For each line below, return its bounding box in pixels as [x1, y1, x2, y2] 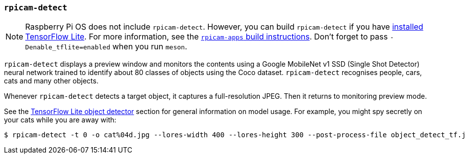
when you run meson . [112, 41, 188, 52]
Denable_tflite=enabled [25, 43, 111, 51]
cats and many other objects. [4, 77, 99, 85]
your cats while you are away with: [4, 116, 116, 124]
